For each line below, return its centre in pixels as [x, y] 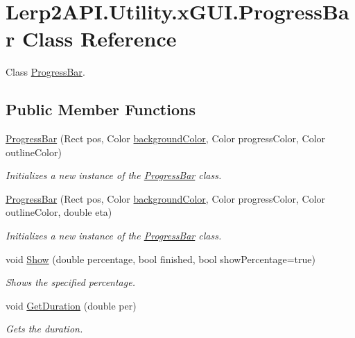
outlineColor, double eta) [59, 212]
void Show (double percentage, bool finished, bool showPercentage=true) [161, 259]
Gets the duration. [44, 329]
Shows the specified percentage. [70, 282]
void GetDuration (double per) [71, 305]
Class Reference [99, 39]
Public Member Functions [101, 109]
